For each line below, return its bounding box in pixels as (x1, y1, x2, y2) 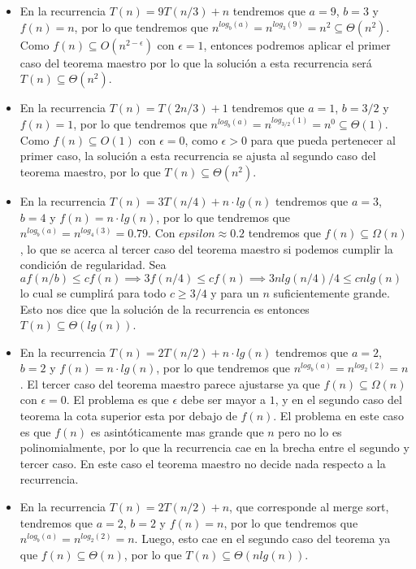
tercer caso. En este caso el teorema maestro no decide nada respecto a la (19, 454, 386, 471)
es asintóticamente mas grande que (90, 423, 264, 440)
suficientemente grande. (273, 284, 390, 301)
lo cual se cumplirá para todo (19, 284, 167, 301)
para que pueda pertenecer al (250, 131, 396, 148)
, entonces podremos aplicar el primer (203, 36, 391, 53)
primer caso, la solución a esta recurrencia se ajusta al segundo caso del (19, 147, 376, 164)
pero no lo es (278, 423, 342, 440)
